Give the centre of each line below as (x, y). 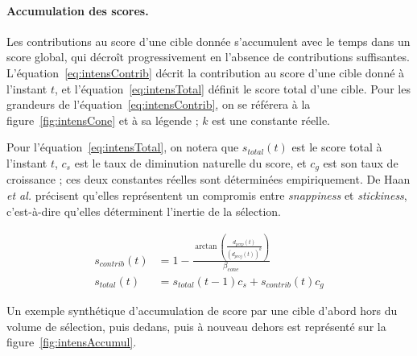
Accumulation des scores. (78, 10)
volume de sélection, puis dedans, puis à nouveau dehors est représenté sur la (196, 326)
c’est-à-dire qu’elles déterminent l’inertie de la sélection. (144, 211)
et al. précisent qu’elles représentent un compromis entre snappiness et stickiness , (207, 195)
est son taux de (361, 162)
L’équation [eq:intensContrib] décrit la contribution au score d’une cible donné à (206, 72)
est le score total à (337, 147)
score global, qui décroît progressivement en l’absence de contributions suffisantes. (208, 57)
